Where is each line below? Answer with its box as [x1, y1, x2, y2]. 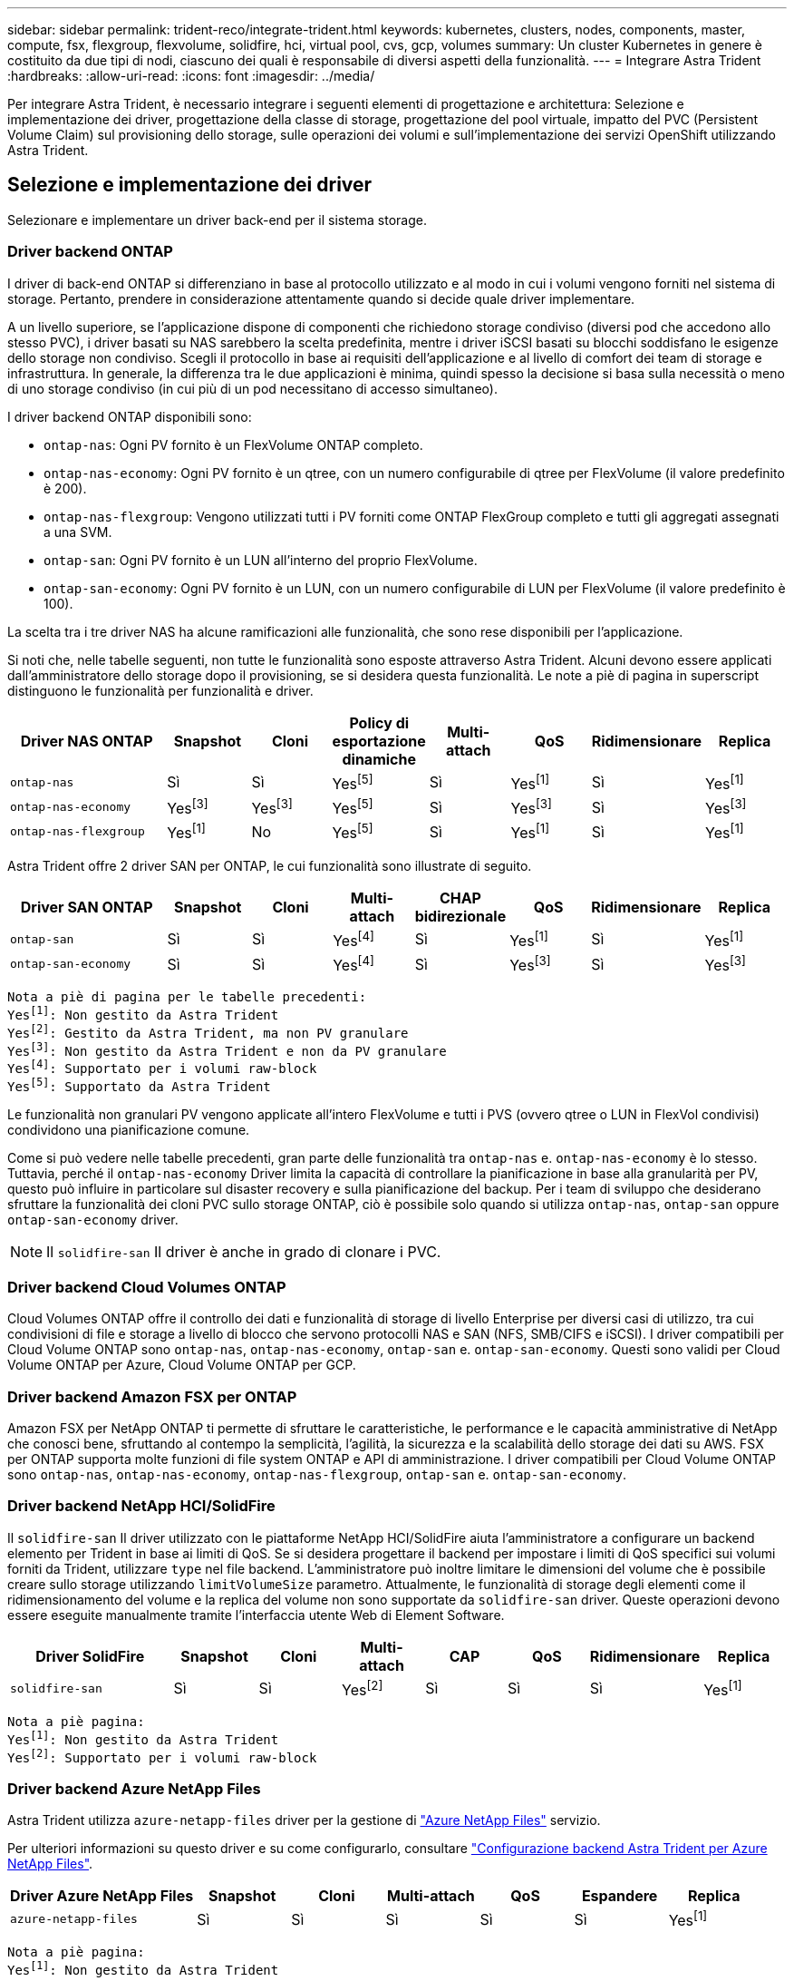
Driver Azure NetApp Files [10, 1887, 194, 1906]
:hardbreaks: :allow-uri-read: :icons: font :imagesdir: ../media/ [7, 68, 375, 83]
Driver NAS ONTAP [20, 731, 153, 750]
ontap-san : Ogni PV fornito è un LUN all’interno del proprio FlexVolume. [44, 551, 478, 568]
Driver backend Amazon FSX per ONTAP [7, 1387, 297, 1406]
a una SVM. [44, 523, 112, 540]
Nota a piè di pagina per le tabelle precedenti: [7, 990, 367, 1005]
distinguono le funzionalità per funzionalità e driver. [7, 682, 314, 698]
